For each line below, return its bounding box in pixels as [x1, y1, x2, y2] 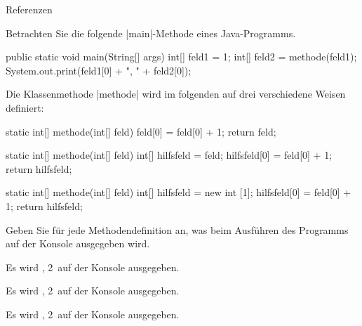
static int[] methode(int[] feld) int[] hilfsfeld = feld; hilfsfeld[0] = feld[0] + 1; [6, 148, 333, 162]
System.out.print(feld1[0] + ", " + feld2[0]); [6, 63, 192, 77]
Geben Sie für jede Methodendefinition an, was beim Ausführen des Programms [6, 222, 349, 237]
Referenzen [6, 2, 53, 16]
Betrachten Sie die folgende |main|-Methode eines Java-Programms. [6, 25, 296, 40]
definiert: [6, 100, 44, 115]
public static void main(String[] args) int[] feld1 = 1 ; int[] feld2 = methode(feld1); [6, 49, 357, 64]
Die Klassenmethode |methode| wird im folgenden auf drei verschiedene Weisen [6, 86, 346, 101]
